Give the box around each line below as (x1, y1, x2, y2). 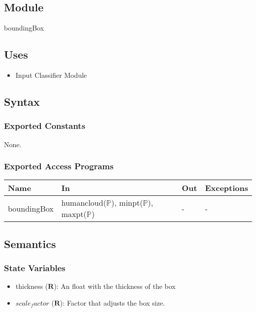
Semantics (4, 236, 56, 251)
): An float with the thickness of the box (54, 281, 176, 291)
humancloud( (61, 197, 106, 209)
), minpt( (111, 197, 143, 209)
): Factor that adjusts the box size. (60, 298, 165, 308)
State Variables (4, 262, 65, 274)
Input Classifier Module (15, 70, 87, 80)
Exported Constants (4, 120, 86, 132)
